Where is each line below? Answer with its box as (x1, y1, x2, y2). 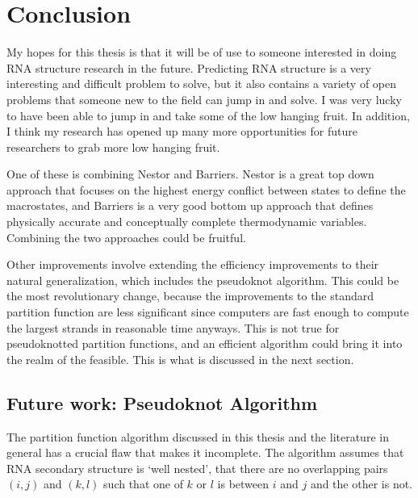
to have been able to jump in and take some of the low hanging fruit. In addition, (6, 107, 410, 123)
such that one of (103, 475, 183, 492)
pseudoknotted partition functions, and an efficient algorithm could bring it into (6, 335, 403, 352)
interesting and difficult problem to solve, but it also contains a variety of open (6, 75, 397, 92)
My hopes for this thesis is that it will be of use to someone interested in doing (6, 44, 397, 61)
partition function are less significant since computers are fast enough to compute (6, 303, 409, 320)
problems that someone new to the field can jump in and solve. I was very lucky (6, 90, 402, 107)
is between (217, 475, 270, 492)
